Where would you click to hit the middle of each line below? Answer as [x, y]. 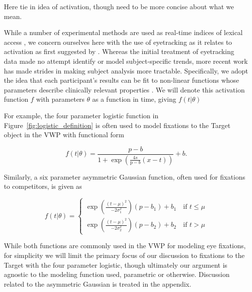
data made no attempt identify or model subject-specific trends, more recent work [126, 61]
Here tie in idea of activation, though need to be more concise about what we [119, 6]
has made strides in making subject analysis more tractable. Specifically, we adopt [126, 70]
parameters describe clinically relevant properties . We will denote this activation [124, 89]
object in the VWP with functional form [64, 135]
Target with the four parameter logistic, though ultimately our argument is [116, 265]
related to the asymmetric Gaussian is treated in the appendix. [98, 283]
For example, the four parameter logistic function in [81, 115]
